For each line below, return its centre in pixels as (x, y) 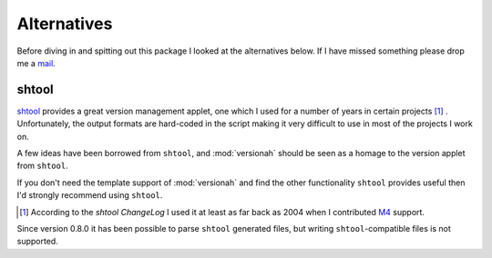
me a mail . (36, 63)
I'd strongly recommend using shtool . (90, 195)
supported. (37, 242)
